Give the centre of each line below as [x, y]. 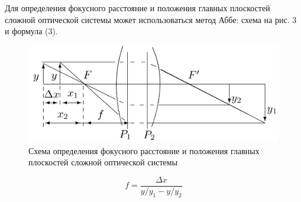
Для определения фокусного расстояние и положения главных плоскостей [137, 8]
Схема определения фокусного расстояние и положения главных [144, 150]
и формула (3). [31, 31]
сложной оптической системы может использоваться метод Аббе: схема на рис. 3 [151, 19]
